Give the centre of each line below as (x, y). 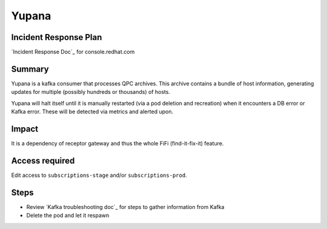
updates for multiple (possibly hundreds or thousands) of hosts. (91, 92)
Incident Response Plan (57, 37)
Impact (25, 129)
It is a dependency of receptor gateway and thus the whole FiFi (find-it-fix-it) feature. (117, 144)
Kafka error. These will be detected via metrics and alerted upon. (92, 111)
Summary (30, 69)
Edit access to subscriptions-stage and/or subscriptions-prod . (99, 175)
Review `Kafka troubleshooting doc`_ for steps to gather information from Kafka (125, 207)
